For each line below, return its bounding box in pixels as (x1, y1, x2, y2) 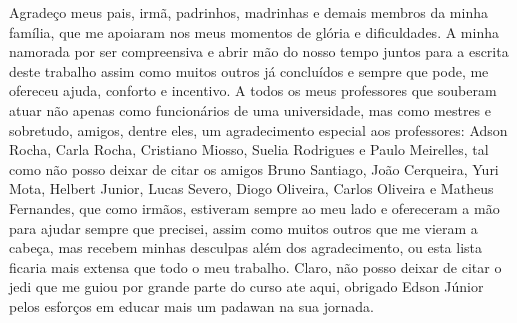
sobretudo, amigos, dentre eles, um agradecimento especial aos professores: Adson (9, 119, 508, 140)
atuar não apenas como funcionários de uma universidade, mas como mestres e (9, 99, 492, 120)
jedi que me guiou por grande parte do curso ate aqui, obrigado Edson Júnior (9, 276, 484, 297)
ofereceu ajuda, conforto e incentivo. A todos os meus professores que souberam (9, 80, 497, 101)
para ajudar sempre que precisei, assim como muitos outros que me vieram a (9, 217, 478, 238)
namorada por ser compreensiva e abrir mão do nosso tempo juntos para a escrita (9, 41, 509, 62)
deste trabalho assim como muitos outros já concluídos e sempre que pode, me (9, 60, 489, 81)
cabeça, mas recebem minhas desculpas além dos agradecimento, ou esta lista (9, 237, 483, 258)
